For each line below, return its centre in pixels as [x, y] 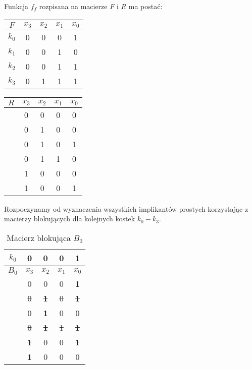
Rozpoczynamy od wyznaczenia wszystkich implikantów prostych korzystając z [126, 208]
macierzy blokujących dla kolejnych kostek [70, 219]
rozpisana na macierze [73, 6]
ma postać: [145, 6]
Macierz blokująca [39, 237]
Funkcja [16, 6]
